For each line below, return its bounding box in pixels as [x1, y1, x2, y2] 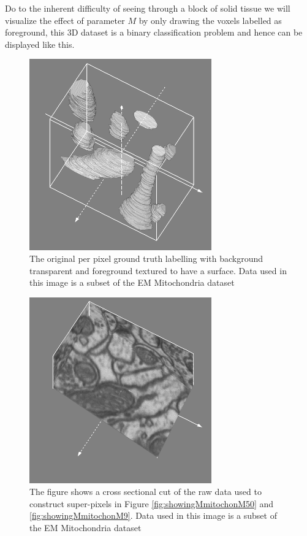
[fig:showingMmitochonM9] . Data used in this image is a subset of [29, 509, 277, 522]
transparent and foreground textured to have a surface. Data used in [29, 264, 287, 277]
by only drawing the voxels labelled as [138, 13, 282, 26]
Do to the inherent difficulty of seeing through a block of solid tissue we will [5, 2, 290, 14]
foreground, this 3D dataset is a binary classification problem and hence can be [5, 26, 303, 39]
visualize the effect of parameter [5, 13, 125, 26]
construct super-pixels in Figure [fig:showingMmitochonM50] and [29, 497, 274, 510]
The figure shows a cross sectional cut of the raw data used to [29, 485, 262, 498]
